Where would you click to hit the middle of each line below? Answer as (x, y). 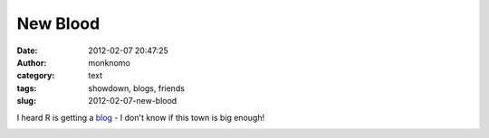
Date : (27, 51)
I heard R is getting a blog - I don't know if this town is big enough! (141, 117)
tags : (27, 88)
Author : (32, 62)
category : (36, 76)
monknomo (109, 62)
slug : (26, 101)
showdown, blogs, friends (137, 88)
